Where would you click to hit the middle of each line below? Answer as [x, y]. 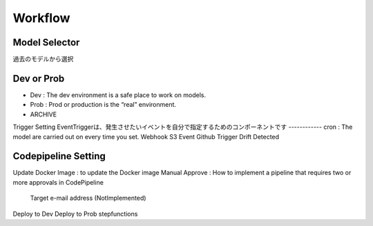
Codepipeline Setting [59, 156]
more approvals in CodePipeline [58, 182]
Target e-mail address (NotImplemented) [88, 198]
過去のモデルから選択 [43, 59]
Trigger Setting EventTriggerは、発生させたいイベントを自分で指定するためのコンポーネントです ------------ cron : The [183, 127]
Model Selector [46, 42]
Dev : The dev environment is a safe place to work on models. [118, 95]
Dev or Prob [39, 78]
